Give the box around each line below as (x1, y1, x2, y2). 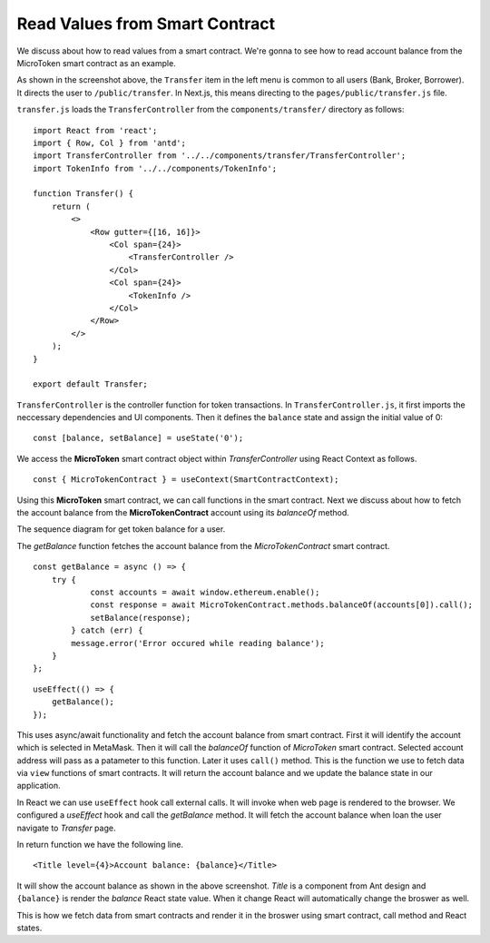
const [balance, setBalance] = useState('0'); (33, 433, 244, 444)
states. (16, 922, 43, 933)
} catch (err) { (71, 625, 143, 635)
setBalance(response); (90, 613, 191, 623)
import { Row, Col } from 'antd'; (33, 137, 186, 148)
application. (16, 781, 61, 791)
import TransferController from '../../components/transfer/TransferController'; (33, 151, 407, 161)
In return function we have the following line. (16, 840, 183, 850)
